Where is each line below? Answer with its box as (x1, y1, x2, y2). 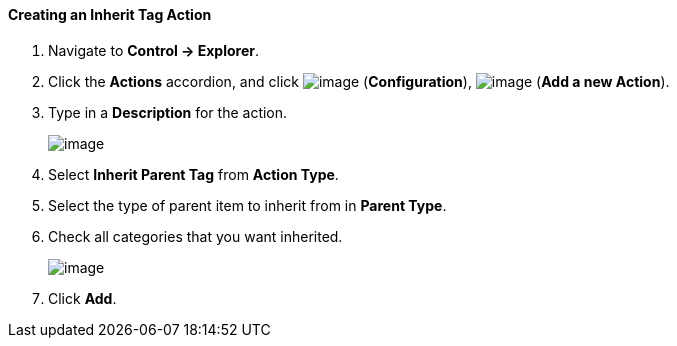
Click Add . (48, 289, 117, 307)
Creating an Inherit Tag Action (8, 6, 212, 23)
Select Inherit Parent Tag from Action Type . (48, 165, 339, 183)
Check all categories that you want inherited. (48, 227, 343, 245)
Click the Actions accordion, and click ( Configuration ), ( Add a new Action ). (48, 72, 670, 90)
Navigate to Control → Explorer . (48, 41, 260, 59)
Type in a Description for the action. (48, 103, 288, 121)
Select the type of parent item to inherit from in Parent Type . (48, 196, 447, 214)
